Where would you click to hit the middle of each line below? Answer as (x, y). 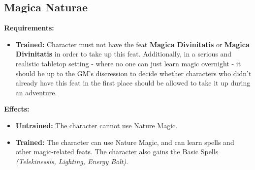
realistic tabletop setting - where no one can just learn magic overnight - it (128, 63)
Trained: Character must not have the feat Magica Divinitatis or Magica (132, 44)
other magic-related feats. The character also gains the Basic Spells (117, 152)
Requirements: (29, 28)
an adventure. (36, 92)
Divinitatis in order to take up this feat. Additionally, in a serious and (124, 54)
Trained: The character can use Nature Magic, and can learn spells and (125, 142)
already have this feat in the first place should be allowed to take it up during (133, 83)
